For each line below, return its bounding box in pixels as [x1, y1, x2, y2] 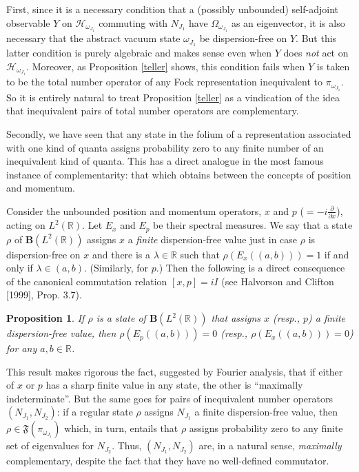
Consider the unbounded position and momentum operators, [6, 203, 262, 218]
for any [6, 341, 37, 356]
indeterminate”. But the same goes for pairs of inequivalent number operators [6, 391, 334, 405]
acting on [6, 218, 45, 232]
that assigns [211, 311, 261, 325]
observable [6, 15, 50, 30]
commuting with [99, 15, 168, 30]
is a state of [96, 311, 146, 325]
